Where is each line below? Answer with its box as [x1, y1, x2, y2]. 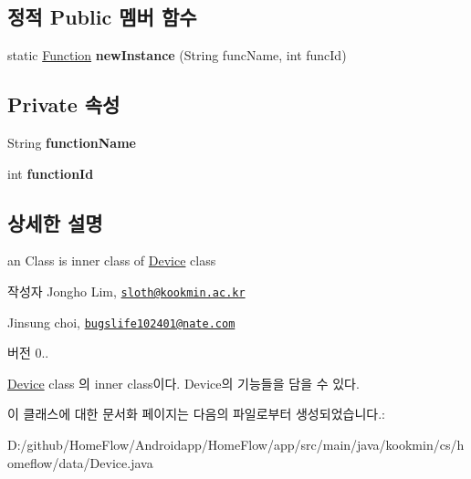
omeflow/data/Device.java [7, 453, 153, 472]
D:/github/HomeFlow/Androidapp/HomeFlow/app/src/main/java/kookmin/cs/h [7, 435, 465, 454]
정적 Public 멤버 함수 [7, 3, 197, 31]
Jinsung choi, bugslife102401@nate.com [7, 312, 235, 331]
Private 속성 [7, 90, 120, 119]
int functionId [7, 163, 94, 182]
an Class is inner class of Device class [7, 251, 216, 270]
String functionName [7, 133, 136, 151]
